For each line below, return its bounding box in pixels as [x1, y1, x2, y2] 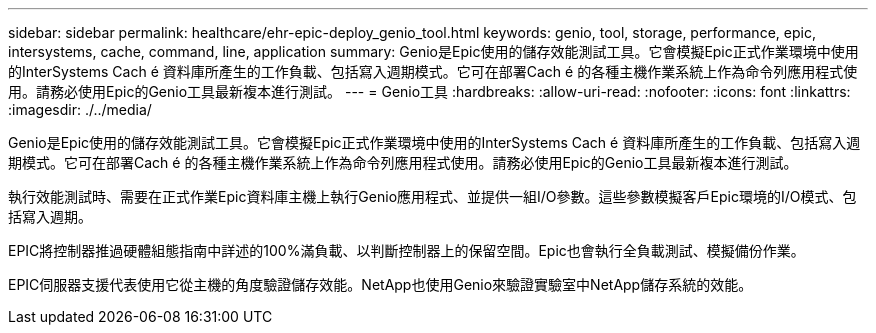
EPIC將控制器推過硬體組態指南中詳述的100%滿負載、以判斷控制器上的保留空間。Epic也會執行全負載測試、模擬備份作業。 [8, 242, 805, 259]
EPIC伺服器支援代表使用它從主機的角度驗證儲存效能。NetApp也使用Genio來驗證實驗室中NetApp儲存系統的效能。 [8, 276, 753, 293]
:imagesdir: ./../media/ [8, 101, 152, 118]
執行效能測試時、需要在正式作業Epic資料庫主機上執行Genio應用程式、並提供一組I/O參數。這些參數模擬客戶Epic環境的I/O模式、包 [8, 188, 857, 205]
